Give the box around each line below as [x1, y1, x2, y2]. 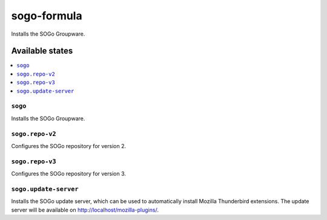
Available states [11, 46, 73, 56]
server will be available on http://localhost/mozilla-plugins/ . [11, 206, 159, 213]
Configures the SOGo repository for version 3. [11, 170, 127, 178]
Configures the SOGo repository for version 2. [11, 142, 127, 149]
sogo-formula [11, 9, 82, 22]
